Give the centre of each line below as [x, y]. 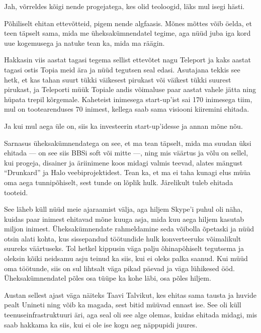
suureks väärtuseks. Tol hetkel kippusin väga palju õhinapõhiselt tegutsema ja [124, 248]
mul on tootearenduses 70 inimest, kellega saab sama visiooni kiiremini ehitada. [127, 109]
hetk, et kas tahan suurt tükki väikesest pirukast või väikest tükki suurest [118, 79]
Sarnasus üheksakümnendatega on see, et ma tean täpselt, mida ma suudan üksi [128, 143]
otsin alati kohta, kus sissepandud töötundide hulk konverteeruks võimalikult [123, 238]
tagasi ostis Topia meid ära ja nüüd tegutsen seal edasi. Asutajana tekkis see [122, 69]
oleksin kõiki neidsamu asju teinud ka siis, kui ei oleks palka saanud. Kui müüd [126, 258]
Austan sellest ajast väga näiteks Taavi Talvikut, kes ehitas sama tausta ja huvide [130, 295]
